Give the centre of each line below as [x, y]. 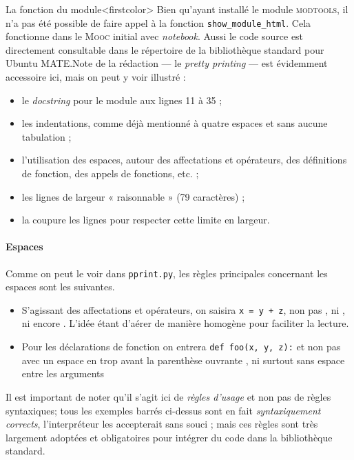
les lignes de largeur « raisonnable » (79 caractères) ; [133, 196]
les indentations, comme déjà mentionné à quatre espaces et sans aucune [175, 123]
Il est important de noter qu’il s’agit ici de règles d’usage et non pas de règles [168, 396]
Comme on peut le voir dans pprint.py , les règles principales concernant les [167, 273]
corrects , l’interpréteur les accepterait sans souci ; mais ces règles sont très [162, 424]
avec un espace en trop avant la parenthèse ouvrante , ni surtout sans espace [183, 360]
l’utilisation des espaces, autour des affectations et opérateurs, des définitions [184, 160]
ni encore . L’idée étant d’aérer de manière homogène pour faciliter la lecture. [185, 323]
